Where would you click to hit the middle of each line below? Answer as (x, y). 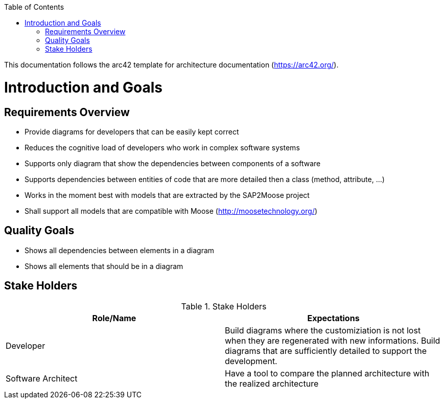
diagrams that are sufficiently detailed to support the (326, 351)
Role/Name (114, 318)
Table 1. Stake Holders (224, 306)
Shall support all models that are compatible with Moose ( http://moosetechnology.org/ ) (171, 211)
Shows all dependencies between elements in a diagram (120, 250)
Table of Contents (34, 7)
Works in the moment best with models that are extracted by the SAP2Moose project (167, 195)
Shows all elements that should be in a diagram (104, 266)
